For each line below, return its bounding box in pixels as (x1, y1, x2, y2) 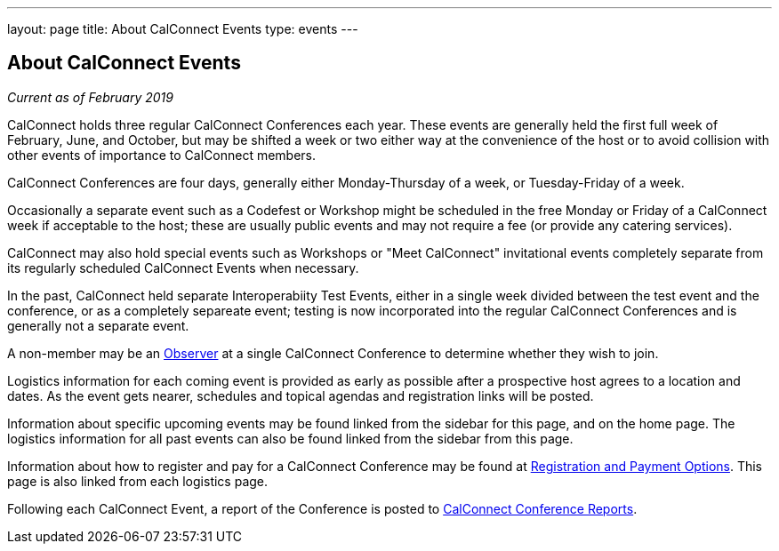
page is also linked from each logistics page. (7, 473, 269, 489)
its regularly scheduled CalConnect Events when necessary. (7, 260, 359, 275)
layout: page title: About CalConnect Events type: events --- (7, 21, 358, 36)
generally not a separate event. (7, 317, 189, 333)
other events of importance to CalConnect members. (7, 147, 317, 163)
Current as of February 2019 (7, 89, 173, 105)
